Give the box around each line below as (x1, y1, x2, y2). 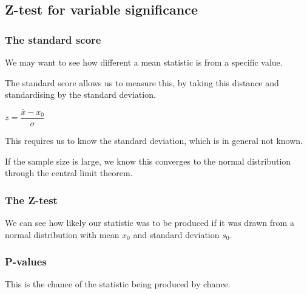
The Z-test (5, 192, 58, 207)
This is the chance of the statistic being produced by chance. (5, 278, 231, 290)
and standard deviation (133, 228, 220, 241)
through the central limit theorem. (5, 166, 133, 179)
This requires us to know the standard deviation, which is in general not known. (5, 134, 303, 147)
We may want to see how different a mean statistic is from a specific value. (5, 56, 283, 68)
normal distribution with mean (5, 228, 120, 241)
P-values (5, 254, 47, 269)
